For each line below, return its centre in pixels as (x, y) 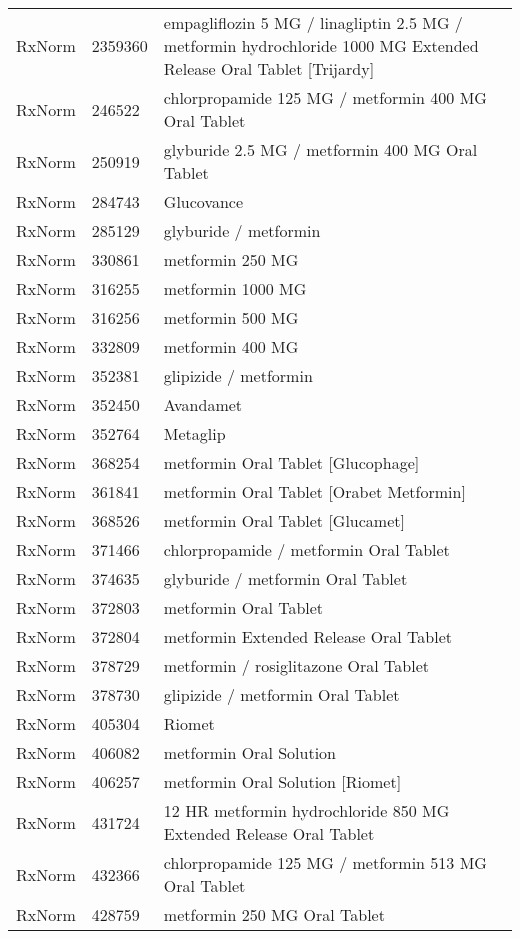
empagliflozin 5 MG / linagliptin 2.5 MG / (313, 22)
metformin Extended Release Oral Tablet (308, 636)
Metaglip (194, 433)
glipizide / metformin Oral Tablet (281, 694)
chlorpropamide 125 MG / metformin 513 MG (325, 862)
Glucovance (203, 201)
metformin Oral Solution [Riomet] (282, 781)
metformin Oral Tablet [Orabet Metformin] (314, 491)
